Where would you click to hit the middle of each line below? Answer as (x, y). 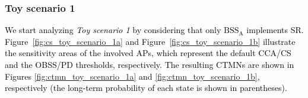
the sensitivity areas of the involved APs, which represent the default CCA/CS (148, 53)
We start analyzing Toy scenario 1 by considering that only (113, 30)
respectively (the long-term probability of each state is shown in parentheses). (146, 88)
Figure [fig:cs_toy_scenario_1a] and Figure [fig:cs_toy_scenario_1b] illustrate (150, 41)
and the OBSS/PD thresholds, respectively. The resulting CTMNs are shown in (150, 64)
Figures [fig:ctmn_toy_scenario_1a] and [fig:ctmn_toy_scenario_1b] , (132, 76)
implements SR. (275, 30)
